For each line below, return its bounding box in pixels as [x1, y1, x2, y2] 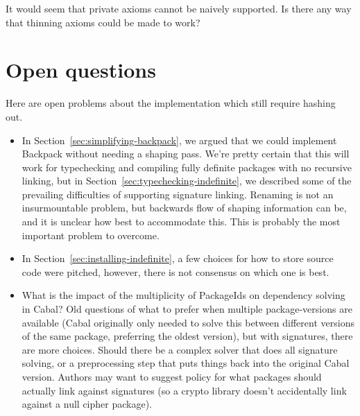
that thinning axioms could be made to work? [6, 15, 200, 29]
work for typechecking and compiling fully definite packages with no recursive [22, 159, 352, 174]
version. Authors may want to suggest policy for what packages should [22, 370, 322, 383]
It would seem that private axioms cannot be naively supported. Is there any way [6, 1, 352, 15]
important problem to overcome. [22, 227, 160, 242]
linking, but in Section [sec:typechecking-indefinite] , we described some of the [22, 173, 352, 188]
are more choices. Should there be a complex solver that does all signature [22, 342, 338, 356]
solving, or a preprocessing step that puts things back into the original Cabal [22, 356, 350, 370]
